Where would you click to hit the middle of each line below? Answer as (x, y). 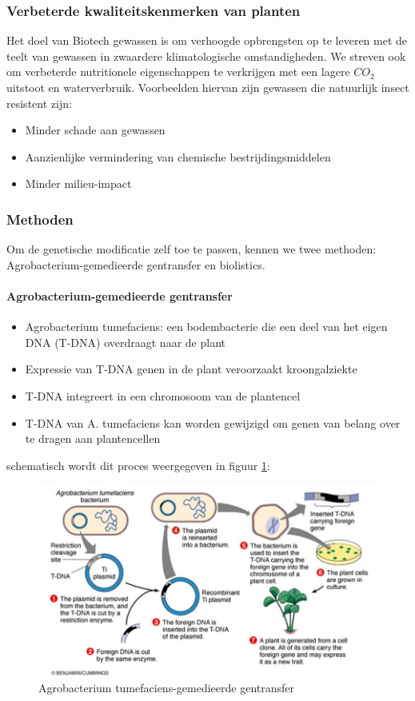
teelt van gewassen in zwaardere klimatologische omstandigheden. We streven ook (206, 56)
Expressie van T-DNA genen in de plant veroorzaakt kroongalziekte (191, 369)
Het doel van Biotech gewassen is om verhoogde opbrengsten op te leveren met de (207, 40)
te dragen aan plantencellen (93, 438)
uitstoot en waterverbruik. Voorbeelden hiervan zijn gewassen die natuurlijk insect (208, 87)
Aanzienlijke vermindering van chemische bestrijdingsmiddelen (178, 156)
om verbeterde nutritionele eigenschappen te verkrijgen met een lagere (178, 72)
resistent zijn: (39, 103)
